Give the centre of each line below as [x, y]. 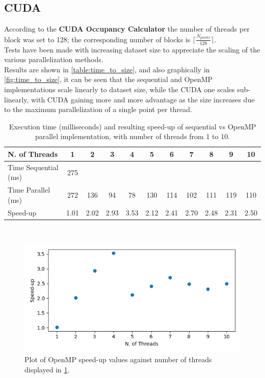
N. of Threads [33, 154]
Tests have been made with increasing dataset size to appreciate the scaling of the [132, 49]
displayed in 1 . [47, 369]
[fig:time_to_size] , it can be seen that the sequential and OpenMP [109, 79]
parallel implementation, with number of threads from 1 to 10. [132, 136]
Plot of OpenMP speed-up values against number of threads [118, 359]
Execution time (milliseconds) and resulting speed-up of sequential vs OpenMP [132, 126]
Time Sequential [33, 167]
